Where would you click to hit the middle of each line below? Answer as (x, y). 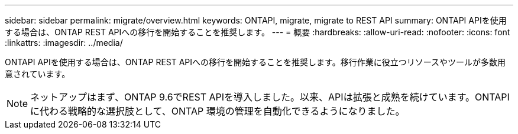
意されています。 (38, 74)
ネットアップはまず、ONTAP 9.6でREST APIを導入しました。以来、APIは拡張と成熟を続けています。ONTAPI (270, 97)
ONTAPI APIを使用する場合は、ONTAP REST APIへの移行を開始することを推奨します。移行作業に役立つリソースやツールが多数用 (255, 62)
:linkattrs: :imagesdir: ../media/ (64, 43)
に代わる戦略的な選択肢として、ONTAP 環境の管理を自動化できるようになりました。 (218, 111)
